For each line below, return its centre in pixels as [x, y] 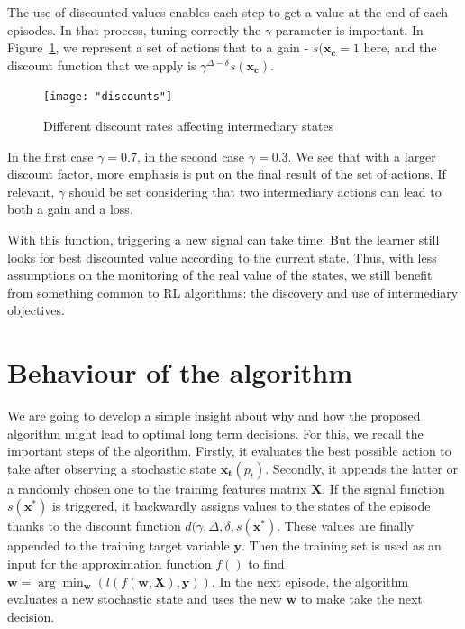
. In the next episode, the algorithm [310, 581]
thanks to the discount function [94, 526]
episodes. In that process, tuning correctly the [134, 29]
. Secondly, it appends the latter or [361, 468]
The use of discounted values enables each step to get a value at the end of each [228, 12]
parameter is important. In [349, 29]
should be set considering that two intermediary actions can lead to [255, 191]
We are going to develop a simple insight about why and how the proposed [214, 416]
